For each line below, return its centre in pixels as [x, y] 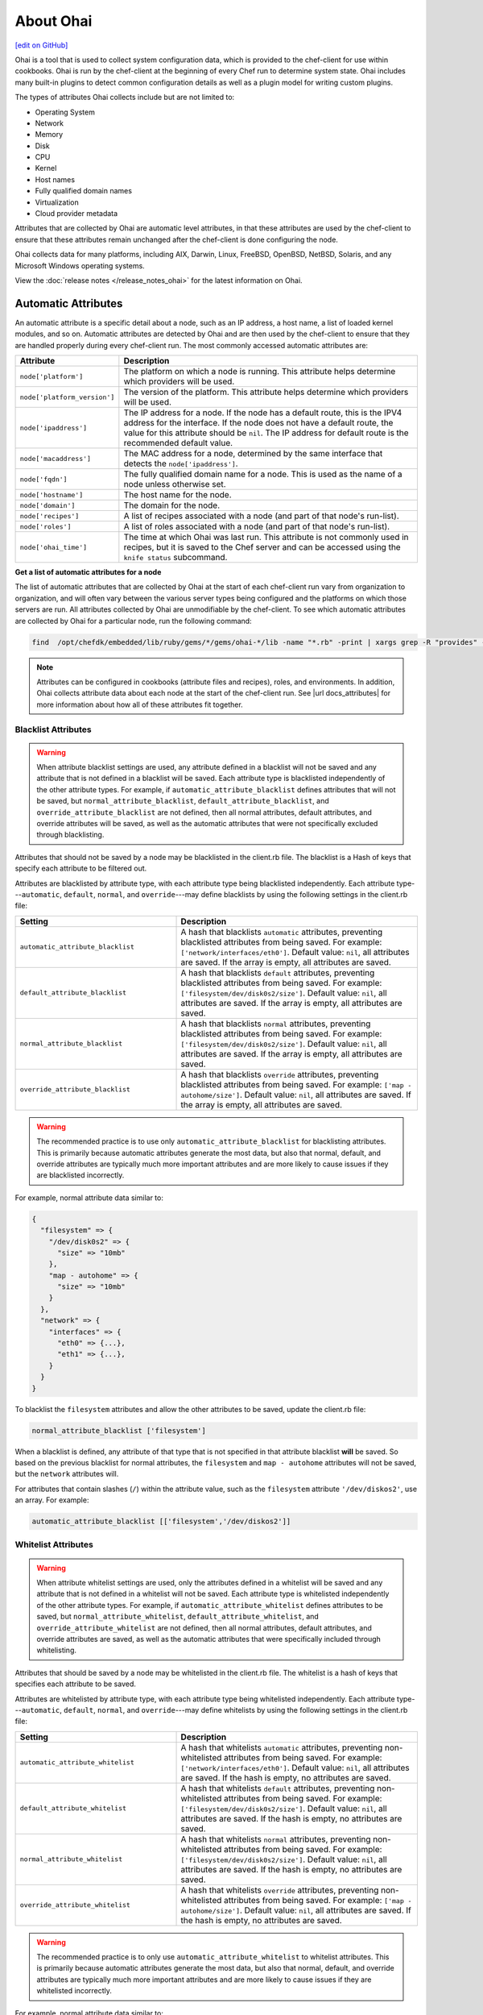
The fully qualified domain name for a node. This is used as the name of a [263, 474]
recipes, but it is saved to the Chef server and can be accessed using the [262, 547]
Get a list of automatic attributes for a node [88, 572]
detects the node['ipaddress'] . [181, 463]
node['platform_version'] [67, 397]
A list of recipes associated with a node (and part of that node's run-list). [261, 516]
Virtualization [57, 202]
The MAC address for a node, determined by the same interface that [253, 454]
